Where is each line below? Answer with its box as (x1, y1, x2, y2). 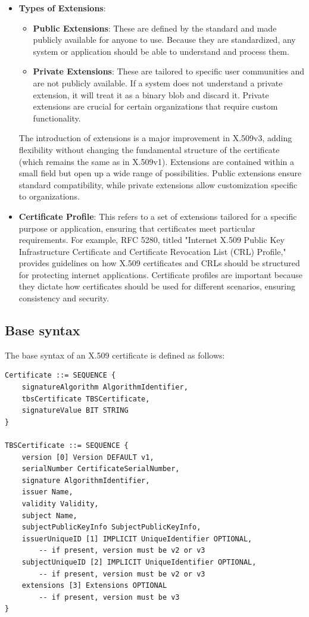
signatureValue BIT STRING (21, 406, 129, 415)
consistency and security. (18, 292, 109, 304)
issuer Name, (21, 488, 73, 497)
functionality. (33, 111, 81, 124)
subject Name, (21, 511, 77, 520)
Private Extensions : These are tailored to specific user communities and (33, 65, 305, 77)
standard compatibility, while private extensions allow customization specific (18, 178, 298, 191)
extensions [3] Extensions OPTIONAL (21, 581, 167, 590)
